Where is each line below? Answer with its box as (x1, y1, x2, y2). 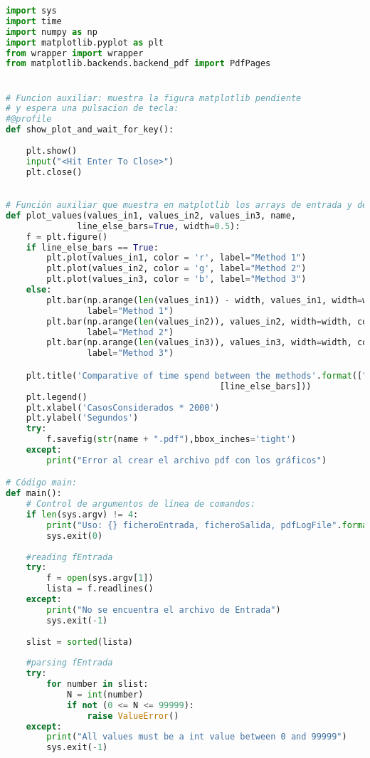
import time (6, 16, 62, 26)
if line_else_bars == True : (26, 242, 159, 253)
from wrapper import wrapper (6, 48, 144, 58)
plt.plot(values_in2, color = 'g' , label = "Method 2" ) (46, 263, 307, 274)
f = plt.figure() (26, 231, 108, 242)
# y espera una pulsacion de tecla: (6, 103, 179, 114)
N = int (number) (66, 689, 144, 700)
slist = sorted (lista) (26, 636, 134, 647)
